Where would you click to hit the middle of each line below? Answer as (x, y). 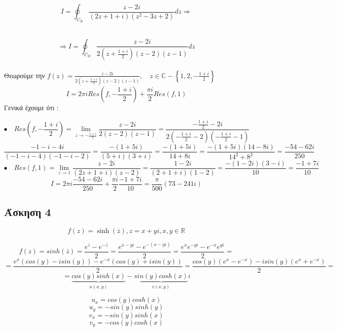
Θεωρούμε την (25, 75)
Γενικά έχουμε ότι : (31, 108)
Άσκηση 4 (27, 212)
